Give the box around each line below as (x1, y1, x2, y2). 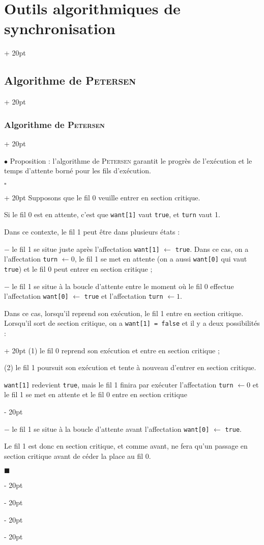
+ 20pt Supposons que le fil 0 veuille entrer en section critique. (4, 192, 200, 202)
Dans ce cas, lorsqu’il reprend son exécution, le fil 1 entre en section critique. (4, 307, 244, 318)
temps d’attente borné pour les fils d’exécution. (4, 165, 151, 176)
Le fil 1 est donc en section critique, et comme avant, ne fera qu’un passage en (4, 440, 248, 451)
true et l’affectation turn (84, 291, 163, 301)
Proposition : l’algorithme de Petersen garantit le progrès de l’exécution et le (10, 155, 252, 166)
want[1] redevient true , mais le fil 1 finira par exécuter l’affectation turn (4, 379, 233, 390)
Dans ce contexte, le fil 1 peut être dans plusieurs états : (4, 226, 180, 237)
